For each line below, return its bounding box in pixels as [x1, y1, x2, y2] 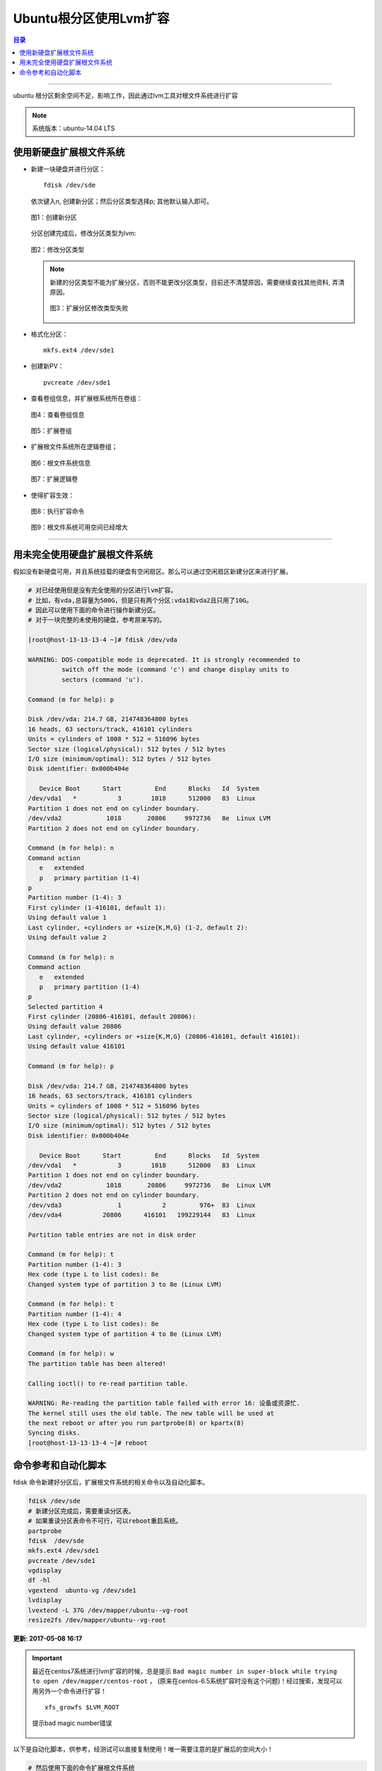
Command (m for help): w [28, 1350, 115, 1358]
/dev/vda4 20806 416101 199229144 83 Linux [28, 1211, 256, 1218]
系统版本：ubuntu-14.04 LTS [32, 124, 115, 132]
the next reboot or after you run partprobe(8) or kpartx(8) [28, 1419, 245, 1427]
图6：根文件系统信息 [30, 458, 91, 467]
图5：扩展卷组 [30, 426, 72, 435]
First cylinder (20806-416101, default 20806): [28, 1013, 196, 1021]
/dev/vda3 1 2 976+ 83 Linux [28, 1201, 256, 1209]
